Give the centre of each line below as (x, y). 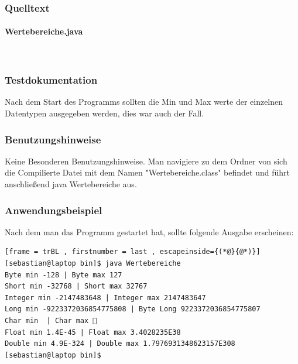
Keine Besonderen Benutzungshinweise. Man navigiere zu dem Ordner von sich (146, 161)
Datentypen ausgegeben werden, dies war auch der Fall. (105, 113)
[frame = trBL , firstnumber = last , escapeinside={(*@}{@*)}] (133, 252)
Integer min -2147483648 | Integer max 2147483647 (105, 298)
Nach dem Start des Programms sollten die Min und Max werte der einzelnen (144, 102)
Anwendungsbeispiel (54, 210)
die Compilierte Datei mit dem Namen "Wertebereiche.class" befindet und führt (147, 172)
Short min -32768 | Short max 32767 (76, 286)
